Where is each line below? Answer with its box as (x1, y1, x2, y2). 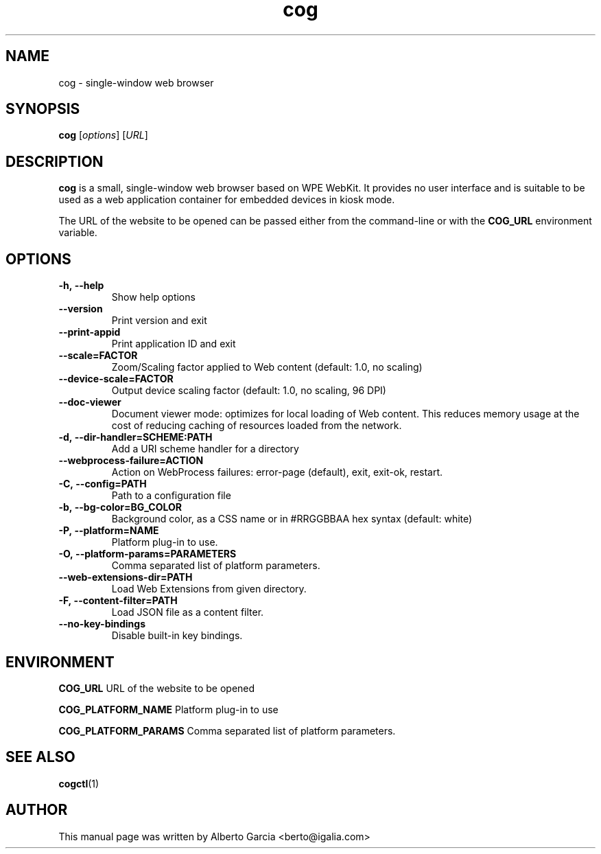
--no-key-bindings (58, 618, 146, 630)
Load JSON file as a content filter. (111, 606, 264, 619)
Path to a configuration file (111, 489, 231, 502)
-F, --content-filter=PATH (58, 595, 178, 607)
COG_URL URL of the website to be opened (58, 682, 255, 694)
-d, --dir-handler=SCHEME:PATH (58, 431, 213, 443)
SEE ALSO (5, 748, 75, 766)
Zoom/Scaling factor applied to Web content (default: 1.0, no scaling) (111, 361, 423, 373)
